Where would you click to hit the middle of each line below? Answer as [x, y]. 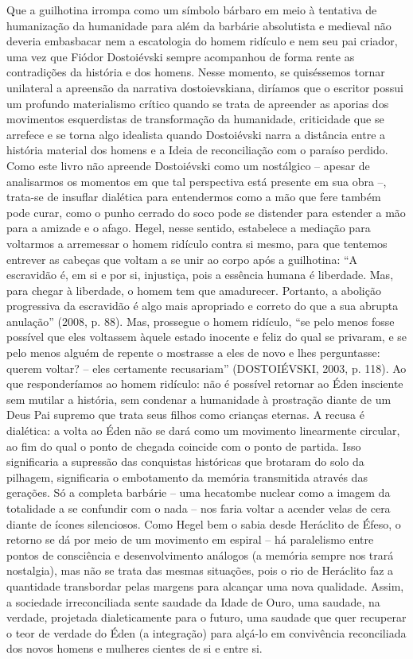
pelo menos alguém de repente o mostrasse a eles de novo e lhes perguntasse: [193, 353]
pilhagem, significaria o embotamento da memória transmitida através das [187, 477]
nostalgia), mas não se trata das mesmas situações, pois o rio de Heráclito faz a [200, 570]
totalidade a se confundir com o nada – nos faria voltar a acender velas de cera [199, 508]
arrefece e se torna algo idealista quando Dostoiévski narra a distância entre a [196, 134]
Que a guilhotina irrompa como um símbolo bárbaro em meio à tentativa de [192, 10]
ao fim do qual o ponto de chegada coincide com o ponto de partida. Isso [184, 446]
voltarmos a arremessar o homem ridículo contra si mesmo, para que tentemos [197, 243]
